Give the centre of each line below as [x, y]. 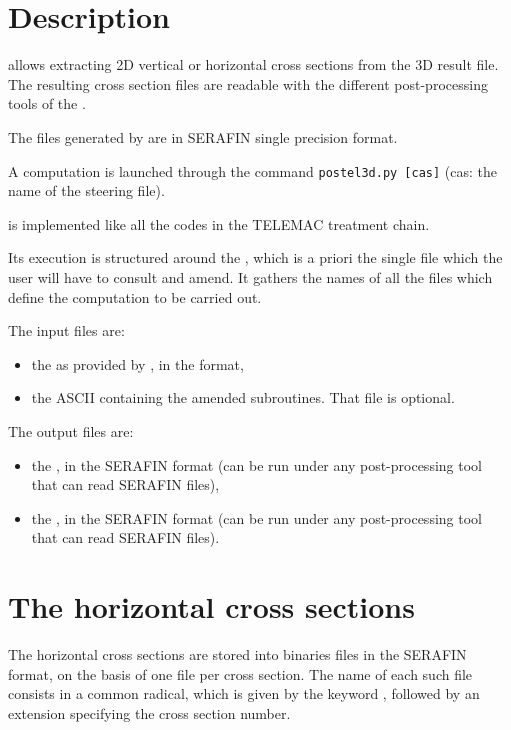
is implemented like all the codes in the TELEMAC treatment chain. [219, 223]
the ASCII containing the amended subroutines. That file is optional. [243, 397]
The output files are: [71, 430]
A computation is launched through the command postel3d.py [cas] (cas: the [253, 170]
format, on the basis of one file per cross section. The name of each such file [240, 673]
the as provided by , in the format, [137, 363]
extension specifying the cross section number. [149, 712]
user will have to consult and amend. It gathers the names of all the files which [250, 276]
